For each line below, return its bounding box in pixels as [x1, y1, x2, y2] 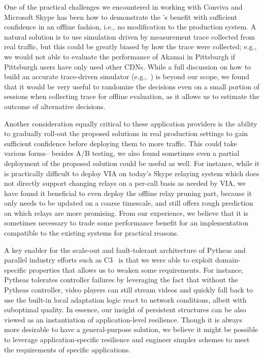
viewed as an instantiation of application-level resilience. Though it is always [4, 314, 243, 324]
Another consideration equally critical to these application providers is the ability [4, 118, 257, 128]
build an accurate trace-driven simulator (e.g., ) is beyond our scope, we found [4, 71, 250, 82]
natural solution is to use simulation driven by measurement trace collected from [4, 31, 255, 42]
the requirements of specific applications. [4, 344, 131, 354]
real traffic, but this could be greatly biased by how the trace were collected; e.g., [4, 41, 257, 52]
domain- [215, 254, 241, 265]
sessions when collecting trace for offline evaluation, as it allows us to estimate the [4, 91, 259, 102]
